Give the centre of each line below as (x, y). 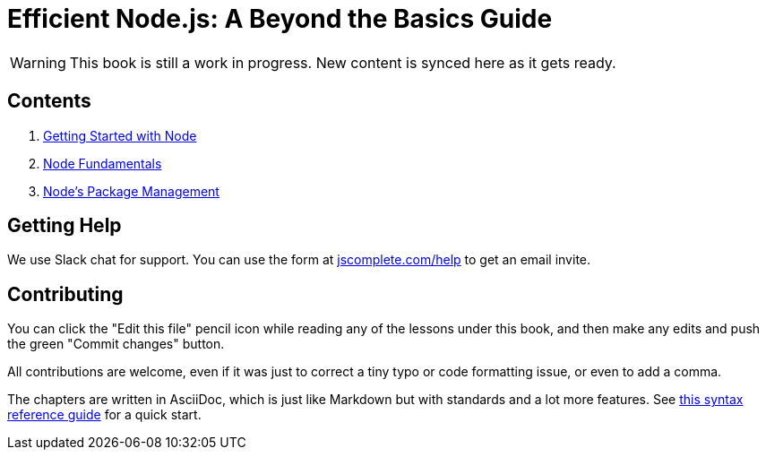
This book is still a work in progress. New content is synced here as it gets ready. (343, 62)
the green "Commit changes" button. (116, 344)
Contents (49, 101)
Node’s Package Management (131, 191)
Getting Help (65, 226)
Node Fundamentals (103, 163)
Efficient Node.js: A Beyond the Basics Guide (280, 19)
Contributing (65, 294)
